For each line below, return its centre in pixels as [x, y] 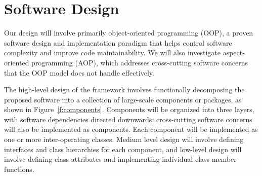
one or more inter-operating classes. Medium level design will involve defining [124, 139]
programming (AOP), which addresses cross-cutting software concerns [140, 62]
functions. [19, 169]
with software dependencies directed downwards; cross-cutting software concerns [128, 119]
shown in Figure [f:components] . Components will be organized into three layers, [129, 109]
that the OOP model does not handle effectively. [79, 72]
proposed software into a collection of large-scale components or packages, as [123, 99]
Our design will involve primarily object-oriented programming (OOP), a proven [129, 33]
